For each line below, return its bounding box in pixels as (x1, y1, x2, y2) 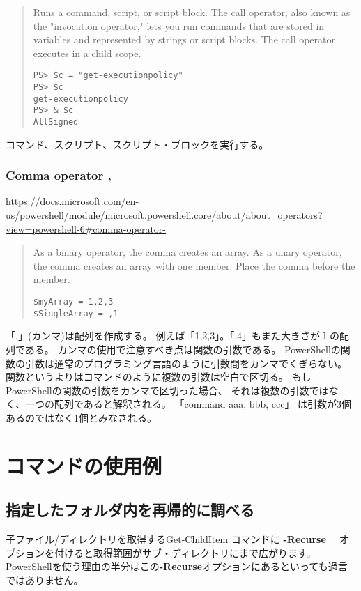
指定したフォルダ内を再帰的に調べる (6, 499, 254, 521)
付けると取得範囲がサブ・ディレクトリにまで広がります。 (54, 545, 316, 560)
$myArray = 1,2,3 (33, 297, 114, 307)
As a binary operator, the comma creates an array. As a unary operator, (33, 245, 342, 259)
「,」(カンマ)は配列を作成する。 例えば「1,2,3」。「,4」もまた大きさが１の (6, 328, 340, 343)
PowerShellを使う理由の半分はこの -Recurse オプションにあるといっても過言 (6, 559, 348, 574)
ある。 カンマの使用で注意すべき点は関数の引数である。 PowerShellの (24, 341, 341, 356)
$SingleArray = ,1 (33, 308, 118, 318)
